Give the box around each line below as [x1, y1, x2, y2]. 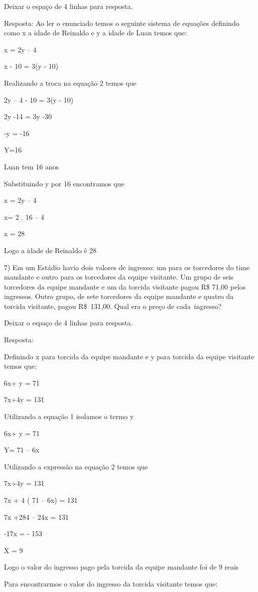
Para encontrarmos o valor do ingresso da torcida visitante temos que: [4, 578, 218, 589]
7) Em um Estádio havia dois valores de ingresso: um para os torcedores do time [4, 262, 250, 272]
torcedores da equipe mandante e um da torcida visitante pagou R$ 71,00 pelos [4, 281, 246, 292]
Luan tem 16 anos [4, 161, 59, 171]
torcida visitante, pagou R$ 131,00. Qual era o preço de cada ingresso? [4, 300, 222, 311]
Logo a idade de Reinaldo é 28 [4, 245, 97, 255]
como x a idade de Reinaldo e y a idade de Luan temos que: [4, 27, 187, 38]
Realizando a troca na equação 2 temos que [4, 77, 136, 88]
